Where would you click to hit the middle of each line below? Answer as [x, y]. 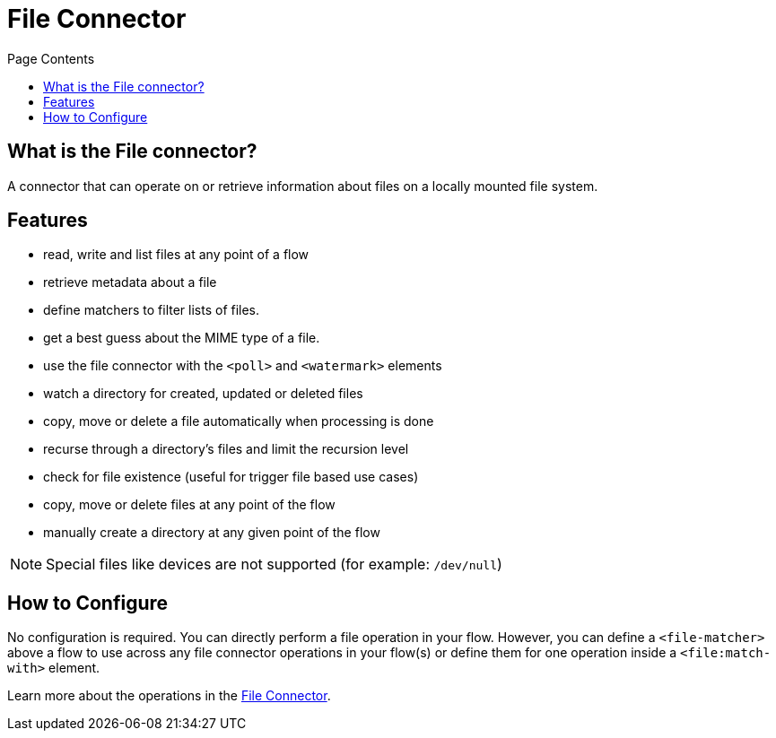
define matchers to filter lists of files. [152, 310]
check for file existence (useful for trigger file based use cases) [231, 477]
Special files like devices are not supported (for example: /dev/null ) [274, 564]
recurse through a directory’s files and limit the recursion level [226, 449]
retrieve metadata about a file [130, 282]
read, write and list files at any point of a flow [176, 255]
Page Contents [51, 58]
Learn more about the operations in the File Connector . [169, 696]
